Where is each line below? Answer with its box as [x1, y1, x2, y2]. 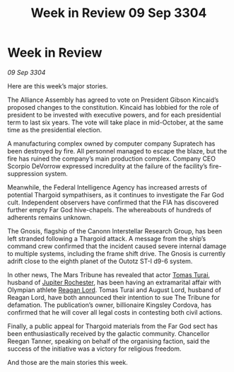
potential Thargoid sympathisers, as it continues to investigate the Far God [7, 190, 225, 199]
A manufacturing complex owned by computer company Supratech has [7, 139, 216, 148]
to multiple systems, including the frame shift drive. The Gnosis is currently [7, 249, 226, 257]
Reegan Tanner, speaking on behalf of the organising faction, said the [7, 337, 210, 345]
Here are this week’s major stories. [7, 81, 108, 90]
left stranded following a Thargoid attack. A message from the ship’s [7, 234, 206, 243]
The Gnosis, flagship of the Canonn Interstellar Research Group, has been [7, 226, 223, 235]
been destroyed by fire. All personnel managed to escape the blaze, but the [7, 146, 228, 155]
